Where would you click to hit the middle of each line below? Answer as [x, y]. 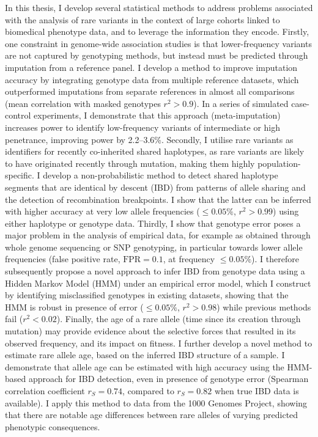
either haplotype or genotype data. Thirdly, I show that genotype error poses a [153, 223]
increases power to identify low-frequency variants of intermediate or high [143, 127]
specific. [20, 175]
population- [279, 163]
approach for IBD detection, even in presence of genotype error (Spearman [168, 379]
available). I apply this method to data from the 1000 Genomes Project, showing [156, 402]
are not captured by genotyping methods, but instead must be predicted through [157, 55]
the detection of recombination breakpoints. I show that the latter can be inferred [158, 199]
